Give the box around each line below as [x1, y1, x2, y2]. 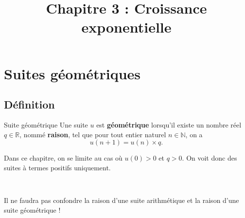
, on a [185, 129, 203, 139]
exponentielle [81, 17, 172, 37]
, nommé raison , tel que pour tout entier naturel [19, 129, 166, 139]
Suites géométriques [4, 63, 141, 83]
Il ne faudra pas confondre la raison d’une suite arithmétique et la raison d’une [4, 195, 239, 205]
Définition [4, 97, 55, 112]
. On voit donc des [182, 153, 237, 163]
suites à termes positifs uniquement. [4, 162, 111, 172]
